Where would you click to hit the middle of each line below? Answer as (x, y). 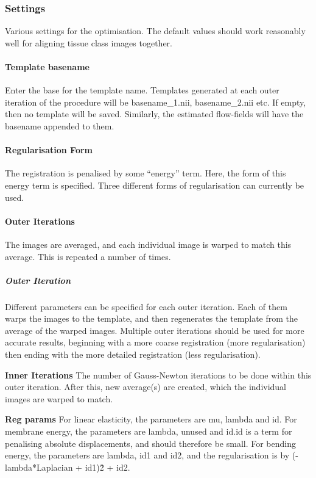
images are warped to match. (59, 398)
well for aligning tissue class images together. (89, 42)
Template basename (47, 67)
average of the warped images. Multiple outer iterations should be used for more (155, 330)
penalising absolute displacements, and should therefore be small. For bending (150, 443)
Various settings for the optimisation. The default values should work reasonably (155, 31)
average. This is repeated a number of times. (88, 256)
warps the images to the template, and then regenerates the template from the (151, 318)
